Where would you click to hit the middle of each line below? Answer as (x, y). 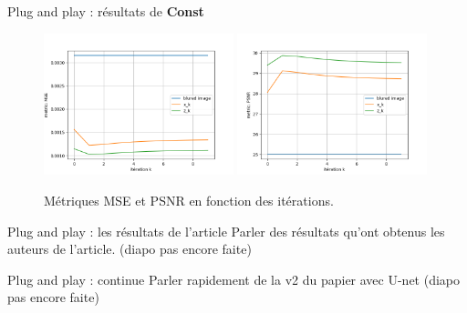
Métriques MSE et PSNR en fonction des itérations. (189, 200)
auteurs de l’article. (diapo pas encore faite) (130, 249)
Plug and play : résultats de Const (106, 11)
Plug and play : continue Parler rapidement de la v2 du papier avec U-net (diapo (234, 279)
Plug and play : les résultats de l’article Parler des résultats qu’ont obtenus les (226, 231)
